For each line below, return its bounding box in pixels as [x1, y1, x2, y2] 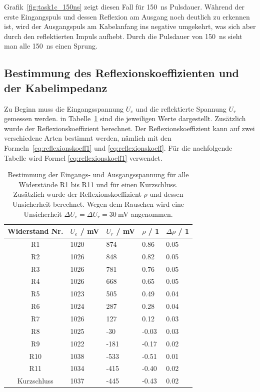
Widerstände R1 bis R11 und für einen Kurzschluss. [18, 179, 178, 189]
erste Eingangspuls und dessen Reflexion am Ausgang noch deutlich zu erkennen [4, 11, 250, 22]
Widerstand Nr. [7, 226, 63, 236]
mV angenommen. [117, 208, 173, 219]
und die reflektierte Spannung [135, 103, 226, 114]
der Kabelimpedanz [4, 80, 107, 95]
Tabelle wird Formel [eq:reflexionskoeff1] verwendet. [4, 152, 162, 163]
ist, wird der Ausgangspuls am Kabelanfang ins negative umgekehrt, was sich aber [4, 21, 256, 32]
